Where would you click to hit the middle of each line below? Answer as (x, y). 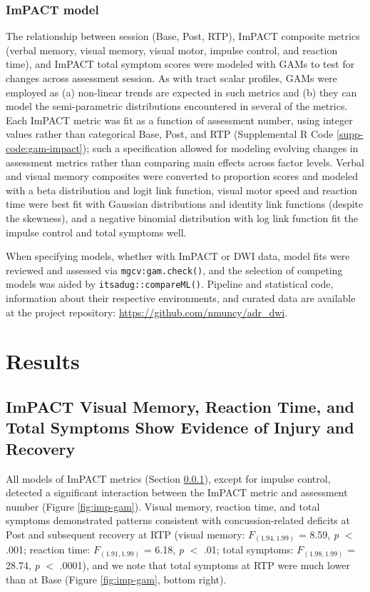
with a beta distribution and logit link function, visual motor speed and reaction (182, 190)
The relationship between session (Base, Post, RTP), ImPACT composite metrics (183, 36)
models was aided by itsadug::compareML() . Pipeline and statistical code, (170, 284)
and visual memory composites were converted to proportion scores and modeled (182, 176)
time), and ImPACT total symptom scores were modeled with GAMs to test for (180, 64)
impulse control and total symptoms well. (96, 232)
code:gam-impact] (44, 147)
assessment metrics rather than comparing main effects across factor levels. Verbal (185, 162)
